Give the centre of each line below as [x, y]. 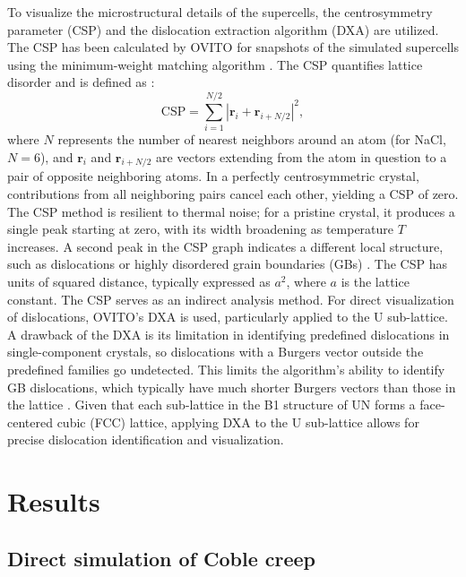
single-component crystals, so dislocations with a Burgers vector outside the [216, 352]
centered [30, 422]
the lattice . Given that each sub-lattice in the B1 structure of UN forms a [211, 405]
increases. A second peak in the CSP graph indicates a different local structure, [225, 246]
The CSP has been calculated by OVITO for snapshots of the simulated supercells [233, 47]
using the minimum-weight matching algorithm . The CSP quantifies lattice [215, 64]
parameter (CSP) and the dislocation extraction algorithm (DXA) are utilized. [223, 29]
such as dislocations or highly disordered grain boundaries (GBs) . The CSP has [227, 264]
